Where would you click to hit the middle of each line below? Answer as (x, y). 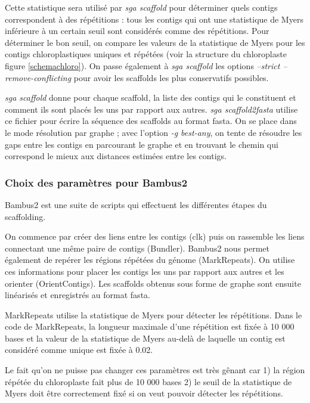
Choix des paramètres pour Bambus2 (96, 182)
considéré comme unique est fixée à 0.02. (79, 350)
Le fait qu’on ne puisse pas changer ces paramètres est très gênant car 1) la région (155, 370)
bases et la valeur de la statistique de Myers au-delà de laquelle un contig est (145, 338)
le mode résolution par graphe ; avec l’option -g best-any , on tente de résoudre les (154, 132)
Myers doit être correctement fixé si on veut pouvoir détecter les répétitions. (144, 393)
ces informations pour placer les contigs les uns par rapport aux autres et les (145, 271)
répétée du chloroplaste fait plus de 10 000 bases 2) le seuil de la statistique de (148, 381)
